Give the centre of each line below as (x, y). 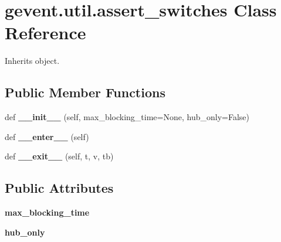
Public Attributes (59, 188)
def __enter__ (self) (47, 136)
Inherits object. (32, 61)
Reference (45, 33)
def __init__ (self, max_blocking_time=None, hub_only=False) (127, 117)
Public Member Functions (85, 92)
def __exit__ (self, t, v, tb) (59, 156)
